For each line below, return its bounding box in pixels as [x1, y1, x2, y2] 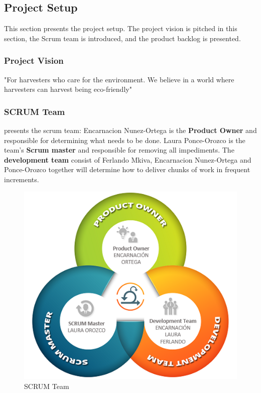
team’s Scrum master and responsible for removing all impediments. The [4, 145, 234, 155]
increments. [4, 174, 39, 184]
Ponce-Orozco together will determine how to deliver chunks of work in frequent [4, 164, 250, 175]
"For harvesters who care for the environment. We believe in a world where [4, 74, 234, 84]
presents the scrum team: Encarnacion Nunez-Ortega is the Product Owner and [4, 125, 257, 136]
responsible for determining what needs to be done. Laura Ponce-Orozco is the [4, 135, 245, 145]
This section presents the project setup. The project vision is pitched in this [4, 23, 237, 34]
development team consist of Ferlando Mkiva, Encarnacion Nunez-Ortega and [4, 154, 251, 165]
